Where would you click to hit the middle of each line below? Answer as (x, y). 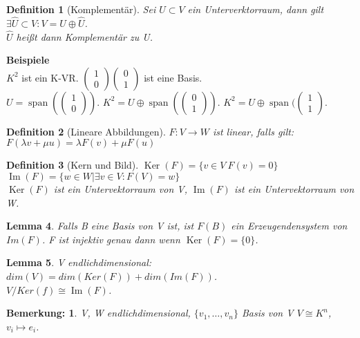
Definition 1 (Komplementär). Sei (81, 9)
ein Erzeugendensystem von (289, 226)
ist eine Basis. (173, 77)
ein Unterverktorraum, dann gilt (256, 9)
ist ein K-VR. (50, 77)
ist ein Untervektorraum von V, (120, 189)
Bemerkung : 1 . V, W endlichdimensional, (98, 313)
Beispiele (28, 60)
